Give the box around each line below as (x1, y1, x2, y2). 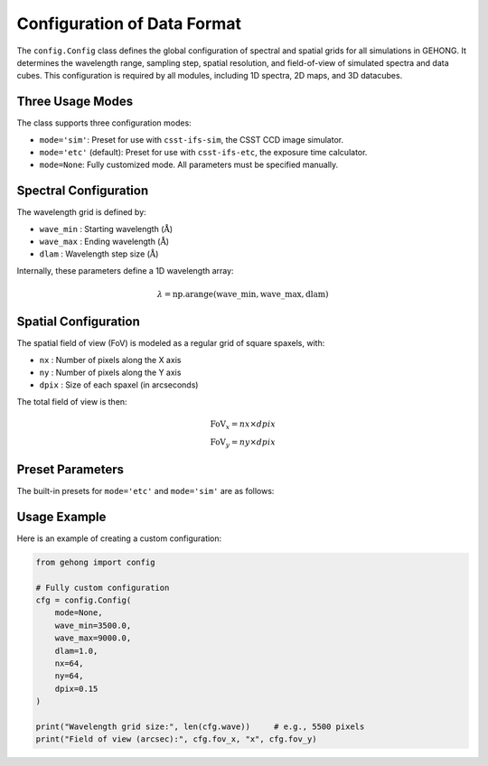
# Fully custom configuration (35, 583, 170, 593)
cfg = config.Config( (35, 595, 132, 605)
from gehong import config (35, 556, 155, 567)
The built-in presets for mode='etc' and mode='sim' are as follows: (16, 485, 275, 496)
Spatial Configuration (16, 314, 140, 330)
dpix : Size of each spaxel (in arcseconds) (39, 379, 199, 390)
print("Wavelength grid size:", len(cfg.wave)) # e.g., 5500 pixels (35, 721, 365, 732)
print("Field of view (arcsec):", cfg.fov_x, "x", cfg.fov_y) (35, 734, 317, 744)
